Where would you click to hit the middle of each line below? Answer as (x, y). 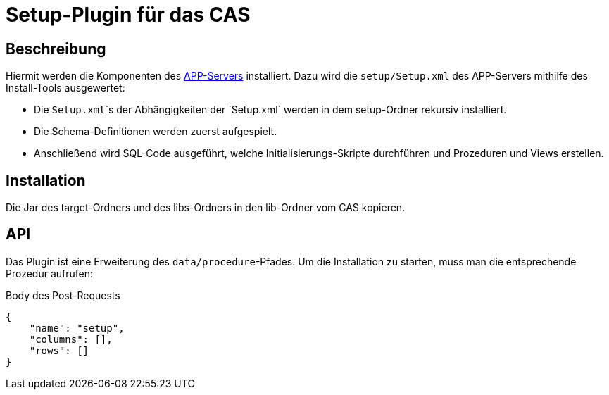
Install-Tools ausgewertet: (65, 88)
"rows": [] (59, 350)
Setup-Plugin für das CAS (128, 15)
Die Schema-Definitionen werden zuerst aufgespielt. (156, 132)
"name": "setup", (77, 328)
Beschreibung (56, 49)
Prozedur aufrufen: (50, 273)
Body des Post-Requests (63, 295)
